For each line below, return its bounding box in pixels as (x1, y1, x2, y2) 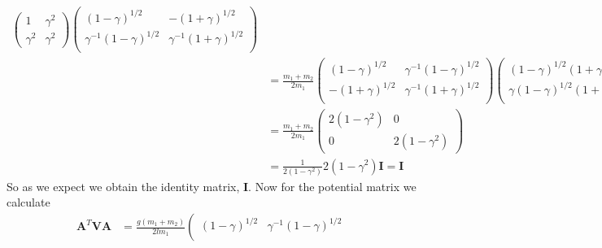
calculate (7, 194, 50, 211)
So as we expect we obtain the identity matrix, (7, 177, 240, 194)
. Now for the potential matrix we (248, 177, 417, 194)
